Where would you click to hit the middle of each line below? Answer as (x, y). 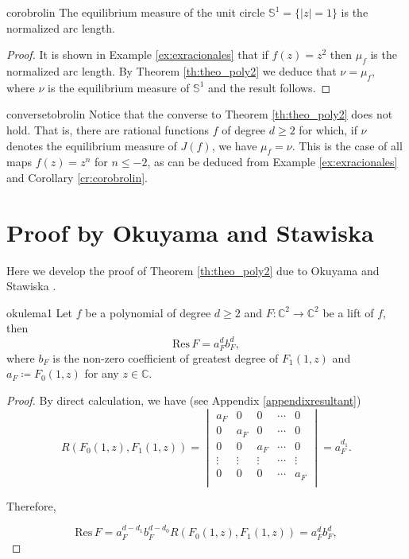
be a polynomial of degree (148, 312)
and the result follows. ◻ (269, 87)
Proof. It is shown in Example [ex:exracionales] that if (137, 54)
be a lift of (348, 312)
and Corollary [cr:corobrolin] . (77, 177)
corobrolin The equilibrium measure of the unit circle (136, 12)
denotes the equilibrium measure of (92, 145)
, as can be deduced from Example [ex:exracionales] (272, 162)
